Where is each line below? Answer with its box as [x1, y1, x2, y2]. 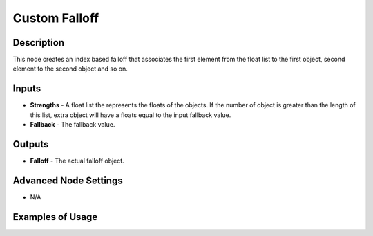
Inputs [12, 83, 41, 95]
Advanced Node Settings [12, 174, 124, 186]
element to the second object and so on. [12, 64, 128, 73]
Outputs [12, 138, 49, 150]
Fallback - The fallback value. [30, 120, 115, 129]
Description [12, 37, 65, 48]
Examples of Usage [12, 211, 98, 223]
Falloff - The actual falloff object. [30, 156, 124, 165]
